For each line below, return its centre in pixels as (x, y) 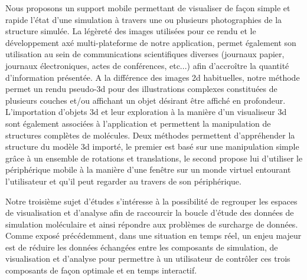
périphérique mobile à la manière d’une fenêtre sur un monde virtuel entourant (148, 169)
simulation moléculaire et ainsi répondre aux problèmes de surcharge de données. (152, 224)
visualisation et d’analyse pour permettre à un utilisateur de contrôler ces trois (148, 258)
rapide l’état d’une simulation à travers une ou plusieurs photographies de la (144, 19)
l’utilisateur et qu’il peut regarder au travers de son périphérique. (123, 181)
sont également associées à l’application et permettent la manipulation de (138, 123)
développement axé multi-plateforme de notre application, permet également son (151, 42)
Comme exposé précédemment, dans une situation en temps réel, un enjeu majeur (153, 235)
